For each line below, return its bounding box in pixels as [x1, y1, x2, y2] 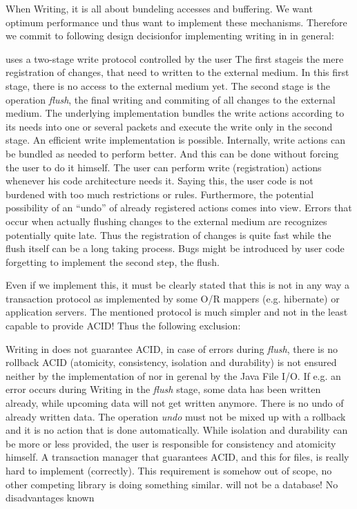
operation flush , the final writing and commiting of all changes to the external [6, 92, 336, 106]
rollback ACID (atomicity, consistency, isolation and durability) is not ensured [6, 355, 337, 369]
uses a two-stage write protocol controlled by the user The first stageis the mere [6, 51, 344, 66]
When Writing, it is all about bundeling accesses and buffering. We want [6, 1, 313, 15]
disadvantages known [6, 490, 95, 505]
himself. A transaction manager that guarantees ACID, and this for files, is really [6, 450, 349, 464]
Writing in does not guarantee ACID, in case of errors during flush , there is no [6, 341, 338, 356]
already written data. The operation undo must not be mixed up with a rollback [6, 409, 346, 423]
